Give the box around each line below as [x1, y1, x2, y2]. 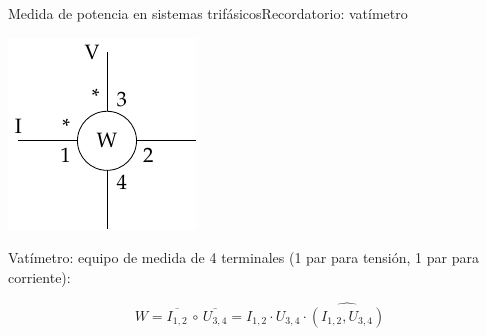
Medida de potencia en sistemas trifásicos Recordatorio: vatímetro [8, 3, 408, 23]
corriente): [8, 266, 71, 287]
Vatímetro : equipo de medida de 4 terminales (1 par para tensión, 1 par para [8, 247, 479, 268]
